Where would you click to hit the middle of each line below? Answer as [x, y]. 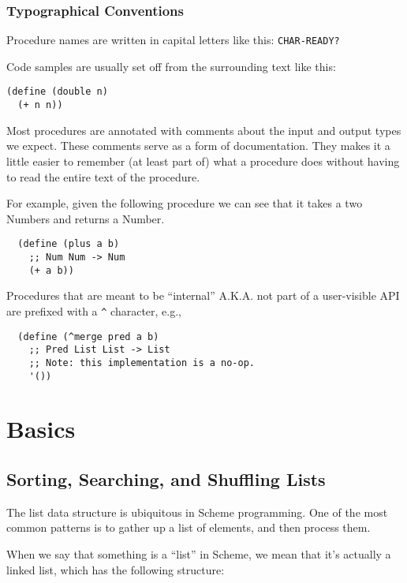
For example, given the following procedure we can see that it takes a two [185, 203]
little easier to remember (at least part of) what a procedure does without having [203, 161]
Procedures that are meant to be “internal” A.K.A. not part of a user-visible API [203, 295]
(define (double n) [57, 92]
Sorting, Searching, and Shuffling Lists [166, 478]
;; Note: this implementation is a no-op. [142, 363]
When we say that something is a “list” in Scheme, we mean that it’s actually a [199, 553]
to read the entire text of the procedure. [103, 176]
